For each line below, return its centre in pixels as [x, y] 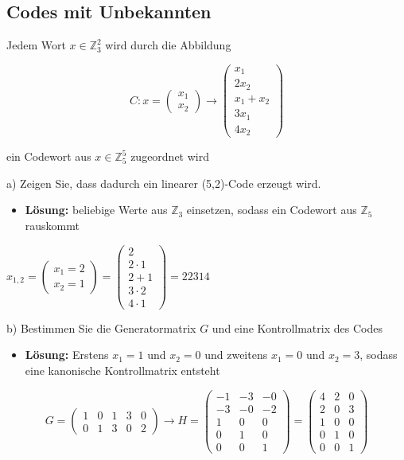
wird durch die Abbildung [168, 45]
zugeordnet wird [170, 156]
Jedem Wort [36, 45]
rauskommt [52, 226]
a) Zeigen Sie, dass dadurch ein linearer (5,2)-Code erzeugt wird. [164, 183]
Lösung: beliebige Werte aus [96, 210]
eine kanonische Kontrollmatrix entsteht [122, 370]
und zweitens [236, 355]
